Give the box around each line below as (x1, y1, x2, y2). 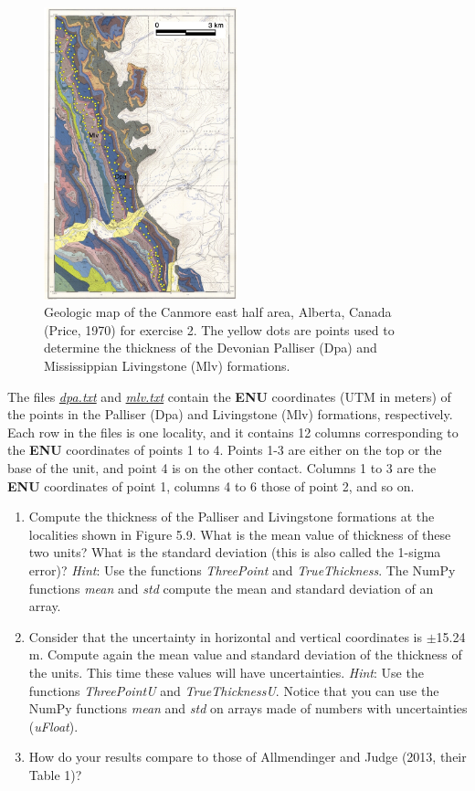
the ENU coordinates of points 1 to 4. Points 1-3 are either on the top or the (7, 440, 442, 459)
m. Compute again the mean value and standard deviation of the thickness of (28, 645, 462, 664)
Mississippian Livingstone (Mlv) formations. (44, 356, 290, 375)
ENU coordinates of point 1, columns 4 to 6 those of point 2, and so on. (7, 476, 415, 495)
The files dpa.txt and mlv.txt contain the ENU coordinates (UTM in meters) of (7, 386, 451, 406)
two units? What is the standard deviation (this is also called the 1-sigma (28, 543, 441, 562)
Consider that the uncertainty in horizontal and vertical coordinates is (28, 627, 422, 646)
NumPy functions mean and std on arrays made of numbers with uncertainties (28, 699, 468, 718)
